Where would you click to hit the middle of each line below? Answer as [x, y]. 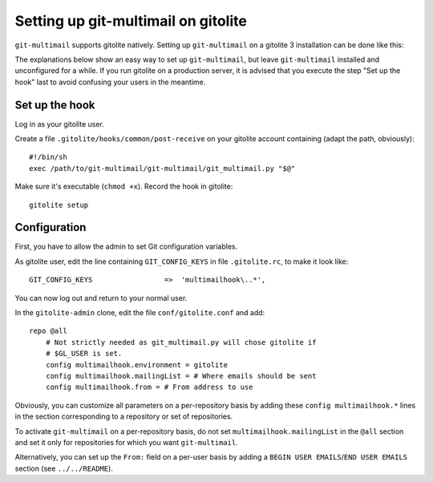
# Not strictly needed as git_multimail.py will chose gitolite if [181, 342]
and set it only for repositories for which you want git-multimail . [126, 442]
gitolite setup [59, 205]
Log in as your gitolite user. [59, 124]
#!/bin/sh [48, 157]
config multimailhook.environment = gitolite [137, 365]
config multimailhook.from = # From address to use [149, 387]
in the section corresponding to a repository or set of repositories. [124, 416]
